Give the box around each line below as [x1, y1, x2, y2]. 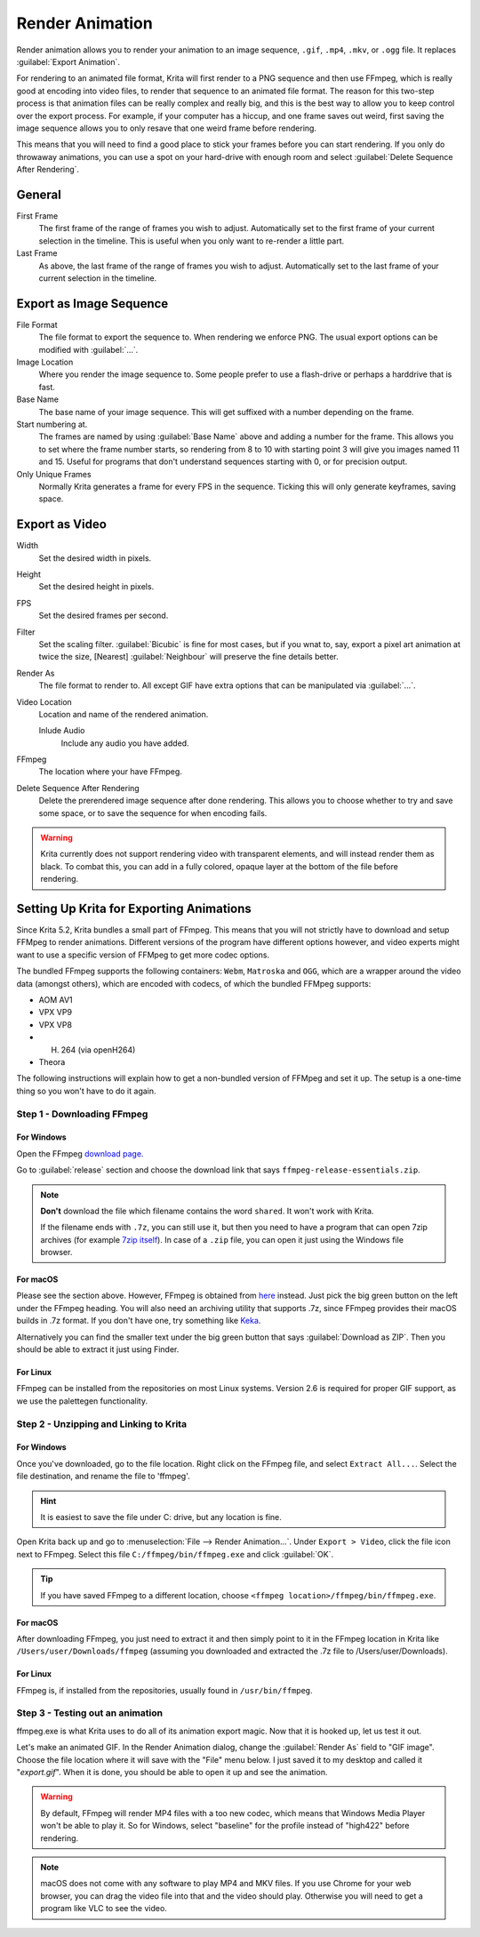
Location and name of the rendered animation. [38, 708, 209, 719]
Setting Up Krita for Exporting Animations [16, 901, 252, 916]
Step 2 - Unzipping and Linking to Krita [16, 1418, 187, 1430]
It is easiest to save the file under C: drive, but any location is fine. [40, 1511, 282, 1522]
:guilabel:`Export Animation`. [16, 56, 120, 67]
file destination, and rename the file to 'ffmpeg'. [16, 1471, 190, 1482]
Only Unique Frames [16, 468, 92, 479]
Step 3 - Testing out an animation [16, 1707, 164, 1719]
